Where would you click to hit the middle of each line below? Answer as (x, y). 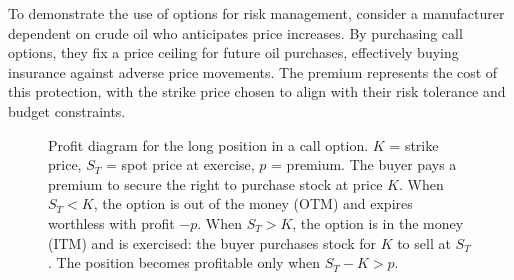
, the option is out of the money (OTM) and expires (253, 203)
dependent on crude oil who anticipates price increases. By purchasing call (235, 32)
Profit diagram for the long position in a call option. (208, 144)
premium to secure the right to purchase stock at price (215, 183)
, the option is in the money (378, 222)
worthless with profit (111, 222)
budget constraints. (67, 110)
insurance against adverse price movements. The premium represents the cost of (253, 71)
